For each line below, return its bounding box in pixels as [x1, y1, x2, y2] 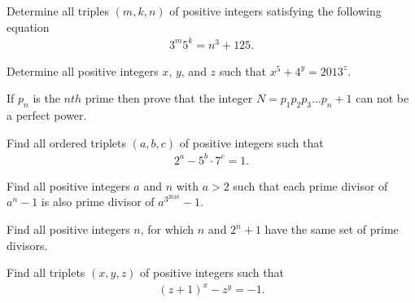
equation [7, 18, 50, 35]
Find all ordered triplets [7, 134, 127, 151]
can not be [356, 90, 409, 107]
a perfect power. [7, 107, 87, 124]
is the [33, 90, 60, 107]
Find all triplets [7, 264, 85, 281]
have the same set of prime [264, 221, 399, 238]
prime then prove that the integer [85, 90, 253, 107]
